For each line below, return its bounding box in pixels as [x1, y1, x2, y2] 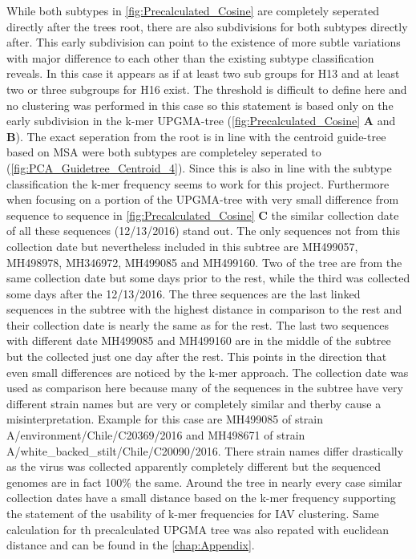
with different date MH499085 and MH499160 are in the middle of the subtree [6, 332, 391, 349]
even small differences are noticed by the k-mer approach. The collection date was [6, 363, 409, 380]
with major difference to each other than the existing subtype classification [6, 49, 374, 66]
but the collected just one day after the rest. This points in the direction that [6, 348, 387, 365]
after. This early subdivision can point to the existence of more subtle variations [6, 34, 401, 51]
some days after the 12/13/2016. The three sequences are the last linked [6, 285, 361, 302]
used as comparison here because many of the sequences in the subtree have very [6, 379, 403, 396]
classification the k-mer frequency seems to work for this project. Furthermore [6, 175, 390, 192]
